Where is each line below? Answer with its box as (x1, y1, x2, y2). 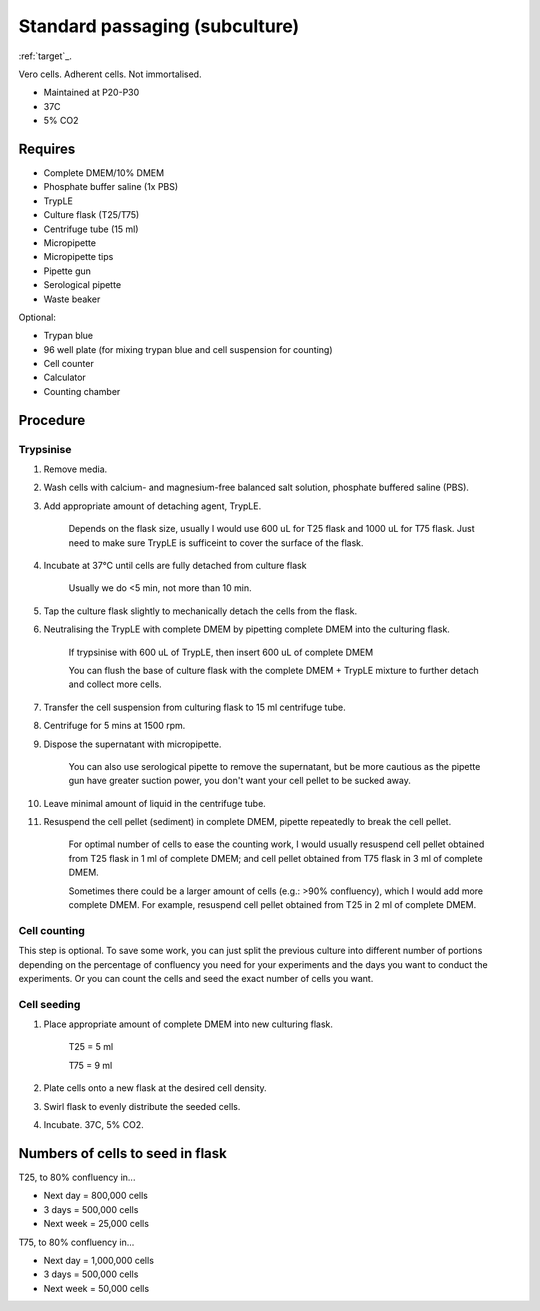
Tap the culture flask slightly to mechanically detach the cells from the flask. (43, 605, 358, 617)
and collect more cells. (68, 678, 162, 690)
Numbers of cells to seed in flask (18, 1145, 227, 1162)
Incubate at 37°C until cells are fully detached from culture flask (43, 559, 307, 571)
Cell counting (18, 923, 85, 937)
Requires (18, 140, 76, 157)
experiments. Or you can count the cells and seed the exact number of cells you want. (18, 972, 374, 984)
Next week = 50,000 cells (43, 1282, 150, 1294)
